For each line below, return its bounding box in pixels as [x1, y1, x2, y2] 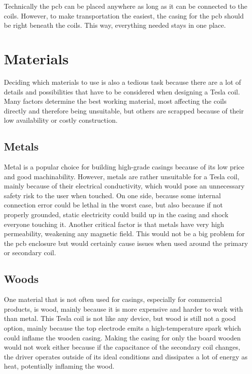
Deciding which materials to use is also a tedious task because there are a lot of [4, 76, 241, 87]
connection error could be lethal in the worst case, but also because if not [4, 200, 223, 210]
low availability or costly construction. [4, 115, 118, 125]
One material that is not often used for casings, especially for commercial [4, 294, 222, 304]
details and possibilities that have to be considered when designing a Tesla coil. [4, 86, 240, 96]
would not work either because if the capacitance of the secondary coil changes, [4, 342, 240, 352]
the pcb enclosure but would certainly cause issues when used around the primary [4, 238, 248, 248]
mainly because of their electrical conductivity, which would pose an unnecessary [4, 181, 245, 191]
